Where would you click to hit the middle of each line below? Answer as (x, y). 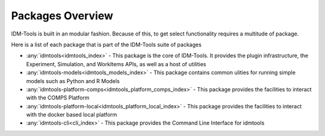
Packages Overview (62, 16)
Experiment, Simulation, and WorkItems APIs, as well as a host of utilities (116, 64)
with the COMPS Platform (58, 98)
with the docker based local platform (72, 115)
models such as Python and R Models (73, 81)
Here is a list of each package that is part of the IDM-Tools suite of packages (106, 45)
